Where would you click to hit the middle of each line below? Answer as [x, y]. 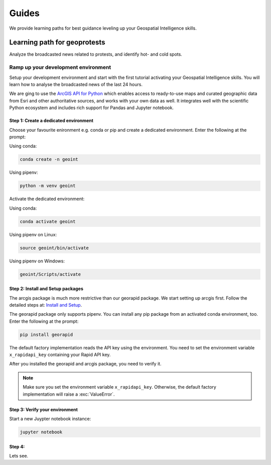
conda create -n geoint [49, 159]
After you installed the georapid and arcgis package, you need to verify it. [85, 364]
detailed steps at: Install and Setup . [46, 305]
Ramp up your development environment [60, 67]
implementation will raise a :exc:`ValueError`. [69, 394]
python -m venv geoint [48, 186]
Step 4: [17, 446]
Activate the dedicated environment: [47, 199]
